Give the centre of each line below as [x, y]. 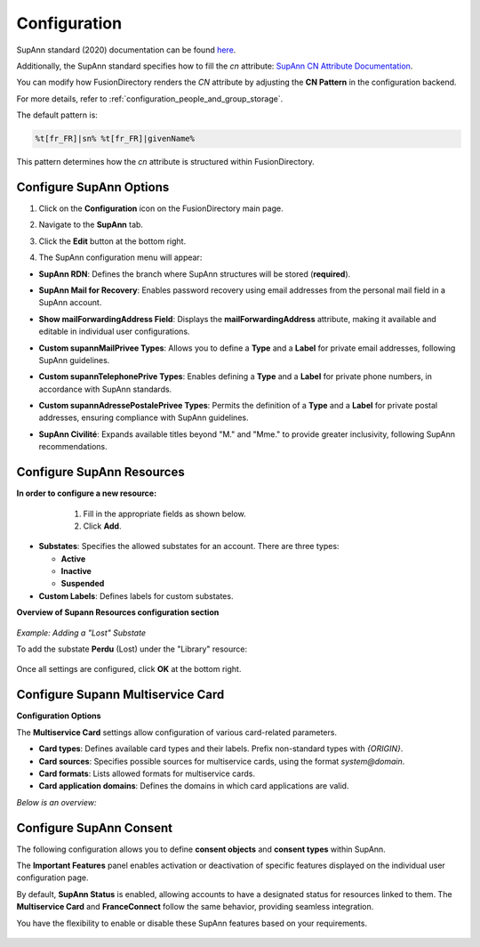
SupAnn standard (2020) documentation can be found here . [126, 50]
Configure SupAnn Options [93, 187]
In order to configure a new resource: [87, 493]
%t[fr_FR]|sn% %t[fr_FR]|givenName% [115, 139]
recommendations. [73, 447]
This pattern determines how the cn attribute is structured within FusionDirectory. [165, 162]
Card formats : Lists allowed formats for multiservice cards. [147, 773]
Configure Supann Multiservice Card [120, 695]
